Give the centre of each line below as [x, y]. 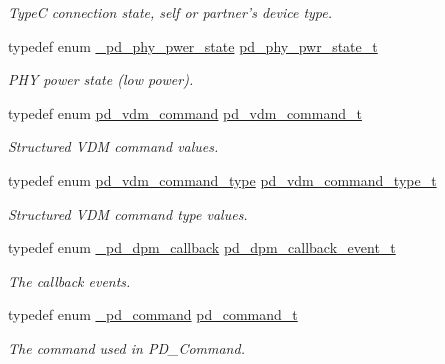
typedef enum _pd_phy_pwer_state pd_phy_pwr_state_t [193, 45]
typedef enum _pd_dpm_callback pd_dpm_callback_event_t [202, 247]
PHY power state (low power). [101, 79]
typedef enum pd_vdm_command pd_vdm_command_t [185, 112]
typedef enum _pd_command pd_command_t [153, 314]
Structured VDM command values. [113, 146]
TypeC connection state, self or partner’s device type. [170, 12]
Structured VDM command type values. [128, 213]
